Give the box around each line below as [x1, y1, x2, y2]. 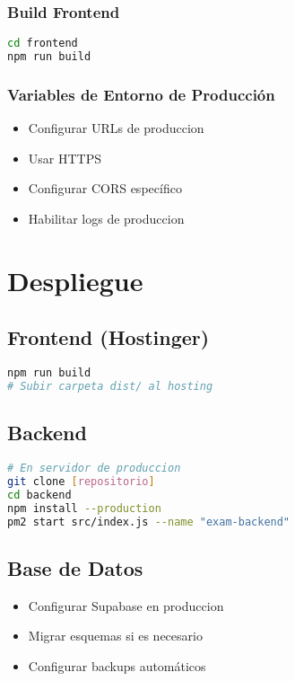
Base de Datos [7, 553, 143, 581]
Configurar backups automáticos [28, 656, 206, 675]
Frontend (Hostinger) [7, 323, 210, 351]
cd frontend [7, 37, 78, 50]
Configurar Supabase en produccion [28, 596, 224, 615]
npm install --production [7, 501, 161, 515]
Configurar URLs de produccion [28, 119, 204, 137]
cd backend [7, 488, 72, 501]
